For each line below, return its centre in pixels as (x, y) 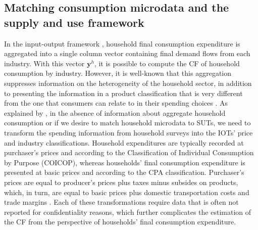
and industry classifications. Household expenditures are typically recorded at (124, 142)
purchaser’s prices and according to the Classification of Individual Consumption (129, 152)
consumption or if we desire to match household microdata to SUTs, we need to (127, 123)
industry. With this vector (44, 63)
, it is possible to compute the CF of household (167, 63)
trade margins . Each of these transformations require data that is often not (121, 202)
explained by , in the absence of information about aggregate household (115, 112)
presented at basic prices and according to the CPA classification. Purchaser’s (124, 172)
